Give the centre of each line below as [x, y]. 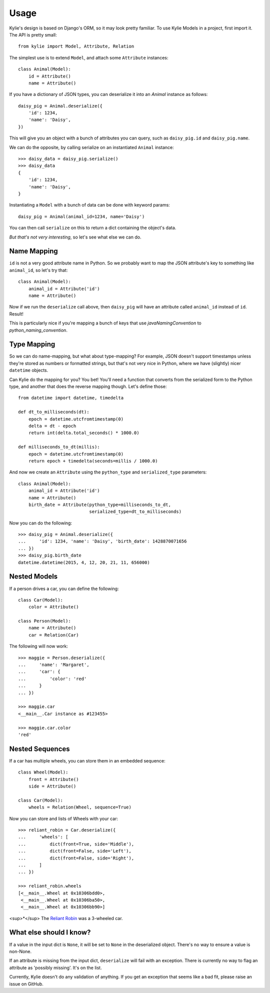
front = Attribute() [53, 779]
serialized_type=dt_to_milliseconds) [135, 512]
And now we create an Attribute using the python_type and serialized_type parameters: [108, 472]
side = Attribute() [52, 786]
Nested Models [33, 577]
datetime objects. [29, 370]
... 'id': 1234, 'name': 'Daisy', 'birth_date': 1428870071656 [102, 541]
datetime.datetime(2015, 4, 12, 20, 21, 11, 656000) [84, 562]
